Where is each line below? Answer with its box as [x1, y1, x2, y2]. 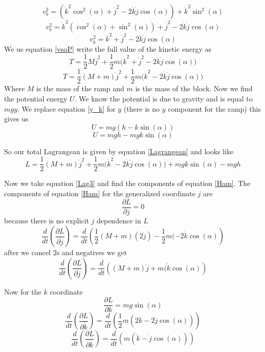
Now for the [4, 286, 41, 297]
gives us [4, 113, 29, 124]
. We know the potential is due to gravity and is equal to [74, 93, 253, 103]
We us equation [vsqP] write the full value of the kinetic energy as [4, 43, 211, 54]
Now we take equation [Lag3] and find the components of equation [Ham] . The [4, 178, 251, 189]
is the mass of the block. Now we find [135, 83, 253, 94]
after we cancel [4, 247, 51, 258]
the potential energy [4, 93, 68, 103]
